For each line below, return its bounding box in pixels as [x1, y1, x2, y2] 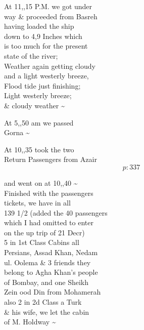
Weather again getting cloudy [4, 60, 95, 71]
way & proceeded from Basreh [4, 11, 98, 21]
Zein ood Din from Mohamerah [4, 286, 101, 297]
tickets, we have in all [4, 197, 71, 208]
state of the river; [4, 50, 58, 61]
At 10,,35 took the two [4, 144, 74, 154]
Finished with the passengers [4, 187, 93, 198]
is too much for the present [4, 40, 88, 51]
